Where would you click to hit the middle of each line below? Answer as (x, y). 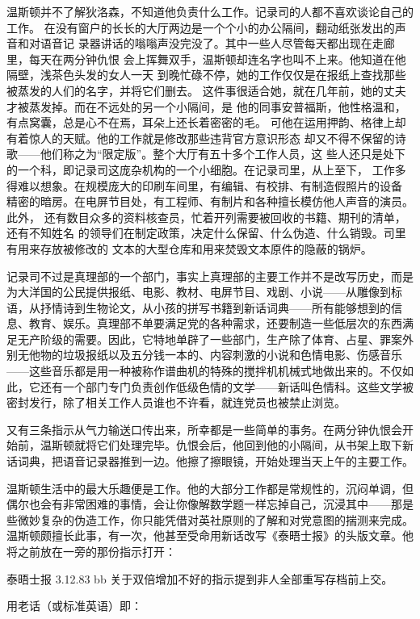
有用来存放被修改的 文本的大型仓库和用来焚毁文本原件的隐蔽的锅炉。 (189, 248)
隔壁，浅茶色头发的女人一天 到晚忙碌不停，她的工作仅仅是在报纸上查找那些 (206, 75)
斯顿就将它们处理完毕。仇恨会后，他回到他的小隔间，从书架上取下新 (232, 445)
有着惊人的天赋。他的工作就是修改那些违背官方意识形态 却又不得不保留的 (201, 138)
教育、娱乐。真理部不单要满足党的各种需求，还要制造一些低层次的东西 (215, 323)
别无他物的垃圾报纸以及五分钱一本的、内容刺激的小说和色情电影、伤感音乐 (204, 355)
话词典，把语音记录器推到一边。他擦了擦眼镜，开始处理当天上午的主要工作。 (210, 461)
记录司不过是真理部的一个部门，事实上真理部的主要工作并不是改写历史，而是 (210, 276)
